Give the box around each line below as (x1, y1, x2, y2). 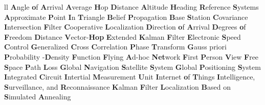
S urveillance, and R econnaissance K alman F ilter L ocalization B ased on (4, 81, 231, 92)
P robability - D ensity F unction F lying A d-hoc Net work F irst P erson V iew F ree (4, 51, 259, 62)
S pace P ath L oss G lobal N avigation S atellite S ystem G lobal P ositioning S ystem (4, 61, 261, 72)
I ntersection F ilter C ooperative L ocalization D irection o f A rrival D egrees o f (4, 21, 246, 32)
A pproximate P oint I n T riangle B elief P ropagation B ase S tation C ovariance (4, 11, 248, 22)
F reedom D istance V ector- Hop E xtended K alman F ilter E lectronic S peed (4, 31, 241, 42)
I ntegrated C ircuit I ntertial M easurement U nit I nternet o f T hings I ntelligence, (4, 71, 255, 82)
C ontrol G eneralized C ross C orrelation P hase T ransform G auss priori (4, 41, 227, 52)
